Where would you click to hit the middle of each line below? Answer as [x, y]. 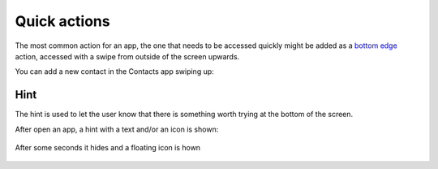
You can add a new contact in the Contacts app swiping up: [114, 71]
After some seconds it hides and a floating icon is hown [108, 148]
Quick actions [62, 21]
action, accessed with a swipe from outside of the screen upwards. [127, 56]
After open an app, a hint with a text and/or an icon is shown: [117, 129]
